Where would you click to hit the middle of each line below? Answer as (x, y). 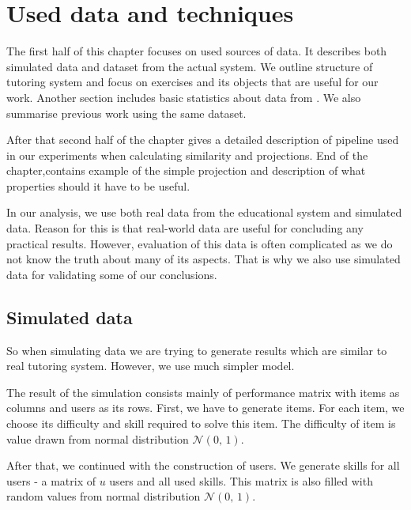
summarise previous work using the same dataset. (126, 113)
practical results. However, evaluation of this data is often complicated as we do (200, 243)
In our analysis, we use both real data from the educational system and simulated (204, 212)
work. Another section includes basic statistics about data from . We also (184, 97)
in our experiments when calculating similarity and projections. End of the (187, 155)
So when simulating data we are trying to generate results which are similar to (197, 350)
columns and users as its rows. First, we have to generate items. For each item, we (205, 408)
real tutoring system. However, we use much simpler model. (151, 366)
